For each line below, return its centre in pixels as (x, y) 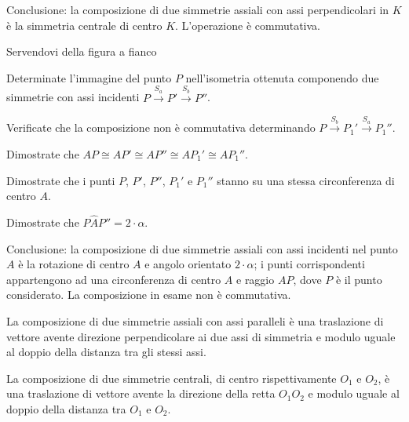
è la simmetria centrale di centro (84, 25)
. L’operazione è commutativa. (248, 25)
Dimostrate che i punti (61, 180)
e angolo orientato (188, 264)
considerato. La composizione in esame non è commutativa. (149, 295)
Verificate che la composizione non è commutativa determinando (161, 127)
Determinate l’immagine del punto (89, 77)
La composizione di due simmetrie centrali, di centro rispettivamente (172, 378)
